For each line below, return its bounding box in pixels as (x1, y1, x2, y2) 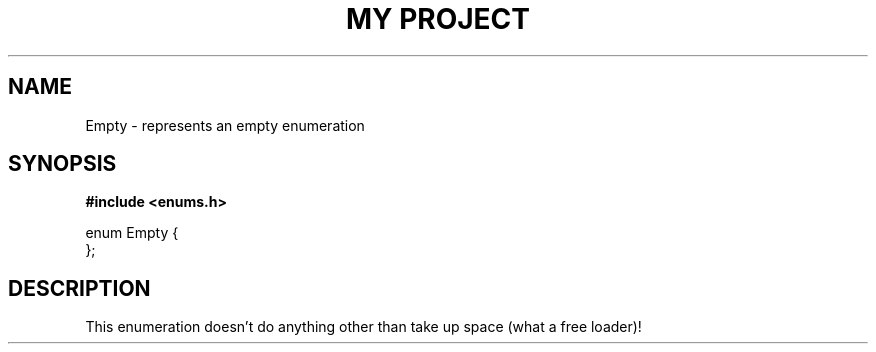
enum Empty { (85, 224, 179, 242)
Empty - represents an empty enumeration (85, 116, 365, 134)
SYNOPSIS (8, 151, 117, 177)
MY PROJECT (345, 2, 531, 36)
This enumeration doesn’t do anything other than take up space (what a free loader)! (85, 318, 642, 336)
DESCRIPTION (8, 275, 151, 301)
